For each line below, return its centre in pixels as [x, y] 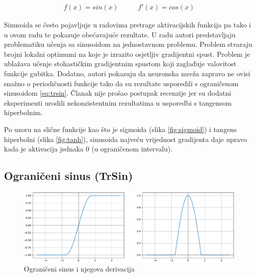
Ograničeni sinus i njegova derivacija [79, 269]
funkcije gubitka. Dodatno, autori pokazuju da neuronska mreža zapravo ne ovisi [127, 73]
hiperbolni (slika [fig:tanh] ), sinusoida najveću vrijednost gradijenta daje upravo [126, 139]
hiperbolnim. [23, 112]
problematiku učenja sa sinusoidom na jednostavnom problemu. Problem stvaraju [128, 44]
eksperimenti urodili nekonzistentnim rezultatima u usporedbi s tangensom [118, 102]
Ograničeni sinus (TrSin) [69, 176]
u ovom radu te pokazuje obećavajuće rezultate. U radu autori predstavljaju [120, 34]
